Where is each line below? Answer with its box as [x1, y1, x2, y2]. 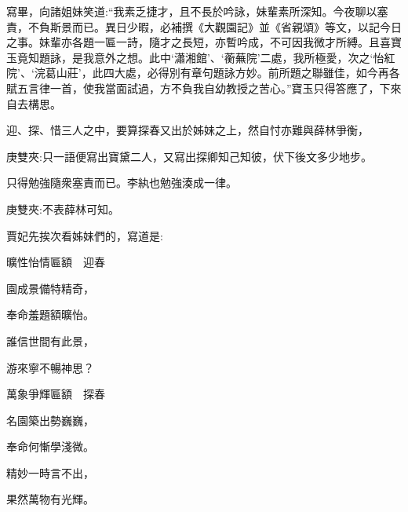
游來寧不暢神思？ [6, 359, 94, 375]
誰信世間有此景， [6, 332, 94, 349]
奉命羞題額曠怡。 [6, 306, 94, 323]
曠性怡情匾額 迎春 [6, 254, 105, 270]
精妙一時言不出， [6, 464, 94, 481]
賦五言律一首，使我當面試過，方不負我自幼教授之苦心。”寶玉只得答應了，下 [6, 79, 391, 96]
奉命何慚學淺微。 [6, 438, 94, 455]
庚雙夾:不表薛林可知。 [6, 200, 119, 217]
